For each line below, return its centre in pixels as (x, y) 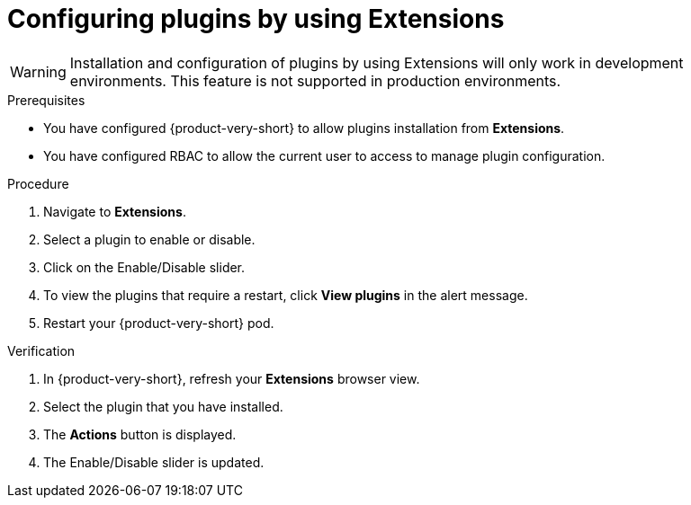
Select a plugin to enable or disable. (149, 239)
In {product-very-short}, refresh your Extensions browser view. (232, 378)
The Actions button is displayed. (140, 434)
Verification (41, 350)
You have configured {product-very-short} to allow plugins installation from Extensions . (304, 128)
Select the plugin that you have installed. (163, 406)
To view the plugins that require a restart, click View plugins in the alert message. (286, 295)
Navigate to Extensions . (115, 211)
